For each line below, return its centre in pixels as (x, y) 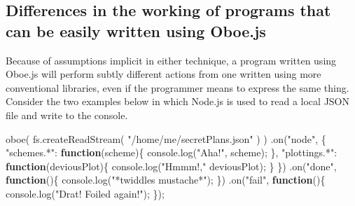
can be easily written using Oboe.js (136, 30)
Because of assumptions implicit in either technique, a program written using (171, 60)
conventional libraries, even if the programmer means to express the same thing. (177, 87)
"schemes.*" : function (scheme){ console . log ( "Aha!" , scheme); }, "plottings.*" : (172, 152)
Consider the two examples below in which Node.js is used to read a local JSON (178, 101)
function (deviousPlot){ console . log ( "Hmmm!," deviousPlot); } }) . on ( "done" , (171, 166)
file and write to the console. (67, 115)
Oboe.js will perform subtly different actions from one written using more (163, 74)
